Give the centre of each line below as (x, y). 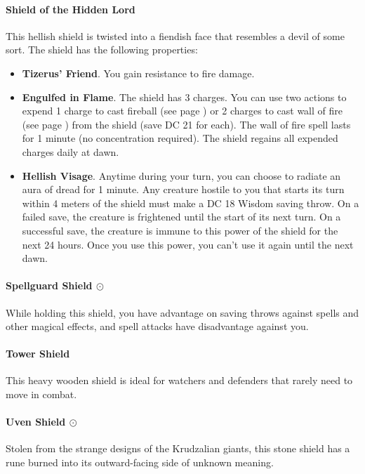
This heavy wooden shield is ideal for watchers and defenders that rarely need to (179, 380)
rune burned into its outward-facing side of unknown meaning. (140, 462)
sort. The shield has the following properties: (102, 50)
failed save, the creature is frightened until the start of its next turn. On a (181, 217)
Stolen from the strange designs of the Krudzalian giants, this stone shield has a (178, 448)
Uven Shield (36, 422)
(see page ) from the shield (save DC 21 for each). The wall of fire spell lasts (186, 124)
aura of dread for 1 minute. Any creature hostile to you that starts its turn (183, 189)
